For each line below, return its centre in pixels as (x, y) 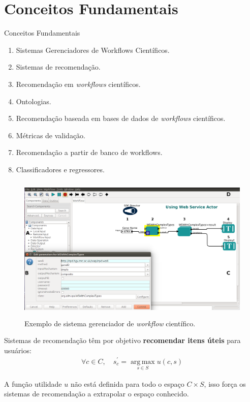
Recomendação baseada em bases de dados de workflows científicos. (121, 118)
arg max (143, 362)
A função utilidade (33, 383)
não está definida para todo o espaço (127, 383)
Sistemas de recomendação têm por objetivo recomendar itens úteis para (122, 340)
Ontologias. (34, 101)
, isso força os (225, 383)
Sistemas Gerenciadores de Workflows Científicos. (93, 50)
